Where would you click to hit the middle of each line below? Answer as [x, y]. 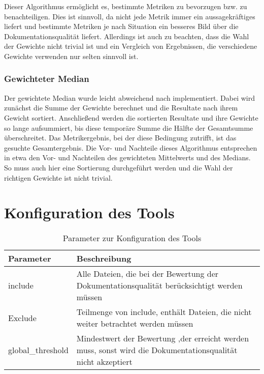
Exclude [22, 318]
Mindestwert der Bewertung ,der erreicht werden [163, 338]
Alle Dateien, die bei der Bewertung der [147, 274]
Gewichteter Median [47, 79]
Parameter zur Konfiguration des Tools [132, 238]
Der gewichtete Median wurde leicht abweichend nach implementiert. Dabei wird [130, 97]
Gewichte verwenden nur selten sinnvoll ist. [71, 56]
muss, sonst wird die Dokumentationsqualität [157, 350]
